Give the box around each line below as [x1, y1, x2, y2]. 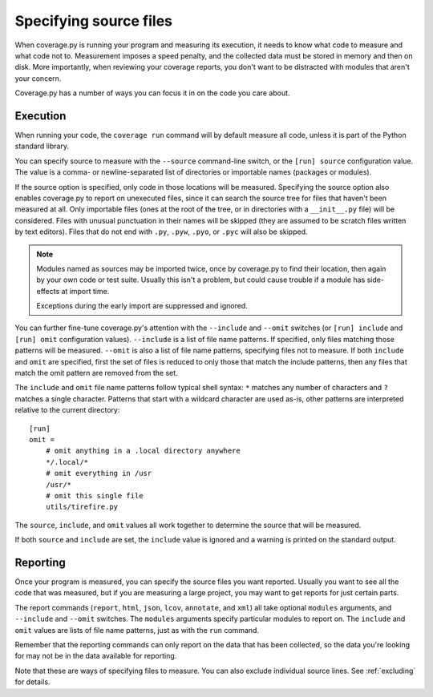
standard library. [14, 141, 70, 151]
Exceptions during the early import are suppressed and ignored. [36, 301, 248, 311]
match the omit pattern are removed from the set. [14, 369, 178, 378]
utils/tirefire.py [45, 502, 119, 512]
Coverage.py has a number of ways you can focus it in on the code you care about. [14, 88, 290, 98]
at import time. [61, 286, 110, 296]
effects [36, 286, 60, 296]
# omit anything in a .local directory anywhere [45, 446, 241, 456]
